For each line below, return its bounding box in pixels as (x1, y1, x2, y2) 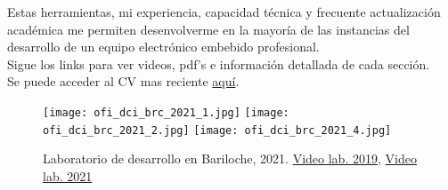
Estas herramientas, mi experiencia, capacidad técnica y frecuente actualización (7, 3, 441, 20)
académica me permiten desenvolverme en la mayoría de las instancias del (7, 20, 410, 38)
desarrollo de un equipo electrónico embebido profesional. (7, 37, 320, 56)
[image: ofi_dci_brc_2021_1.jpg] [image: (43, 106, 289, 119)
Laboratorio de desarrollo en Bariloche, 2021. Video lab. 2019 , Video (43, 149, 417, 168)
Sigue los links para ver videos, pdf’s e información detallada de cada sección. (7, 54, 430, 73)
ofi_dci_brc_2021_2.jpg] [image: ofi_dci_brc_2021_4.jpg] (43, 123, 392, 137)
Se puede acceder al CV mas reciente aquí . (7, 72, 240, 91)
